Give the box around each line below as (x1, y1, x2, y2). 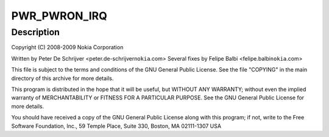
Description (11, 27, 60, 38)
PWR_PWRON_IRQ (11, 9, 108, 22)
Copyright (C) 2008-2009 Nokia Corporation (11, 44, 124, 51)
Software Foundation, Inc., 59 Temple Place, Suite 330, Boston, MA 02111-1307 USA (11, 122, 222, 130)
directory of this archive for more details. (11, 75, 114, 82)
